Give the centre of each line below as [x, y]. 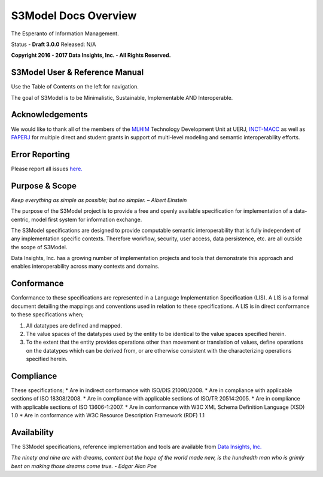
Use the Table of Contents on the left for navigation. [75, 87]
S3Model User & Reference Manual [77, 73]
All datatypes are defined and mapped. [74, 325]
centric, [20, 219]
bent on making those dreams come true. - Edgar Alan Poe [84, 466]
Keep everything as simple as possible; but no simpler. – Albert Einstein [99, 200]
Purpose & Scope [44, 186]
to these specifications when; [47, 314]
